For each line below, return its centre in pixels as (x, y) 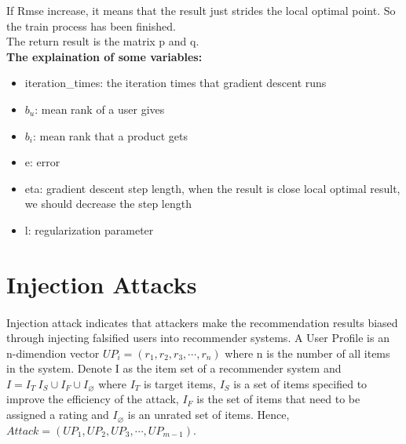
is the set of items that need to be (278, 399)
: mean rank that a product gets (110, 135)
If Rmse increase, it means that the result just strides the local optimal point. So (201, 10)
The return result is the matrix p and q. (103, 41)
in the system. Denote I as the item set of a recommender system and (174, 368)
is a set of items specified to (300, 383)
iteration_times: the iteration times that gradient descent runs (176, 83)
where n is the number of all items (307, 353)
